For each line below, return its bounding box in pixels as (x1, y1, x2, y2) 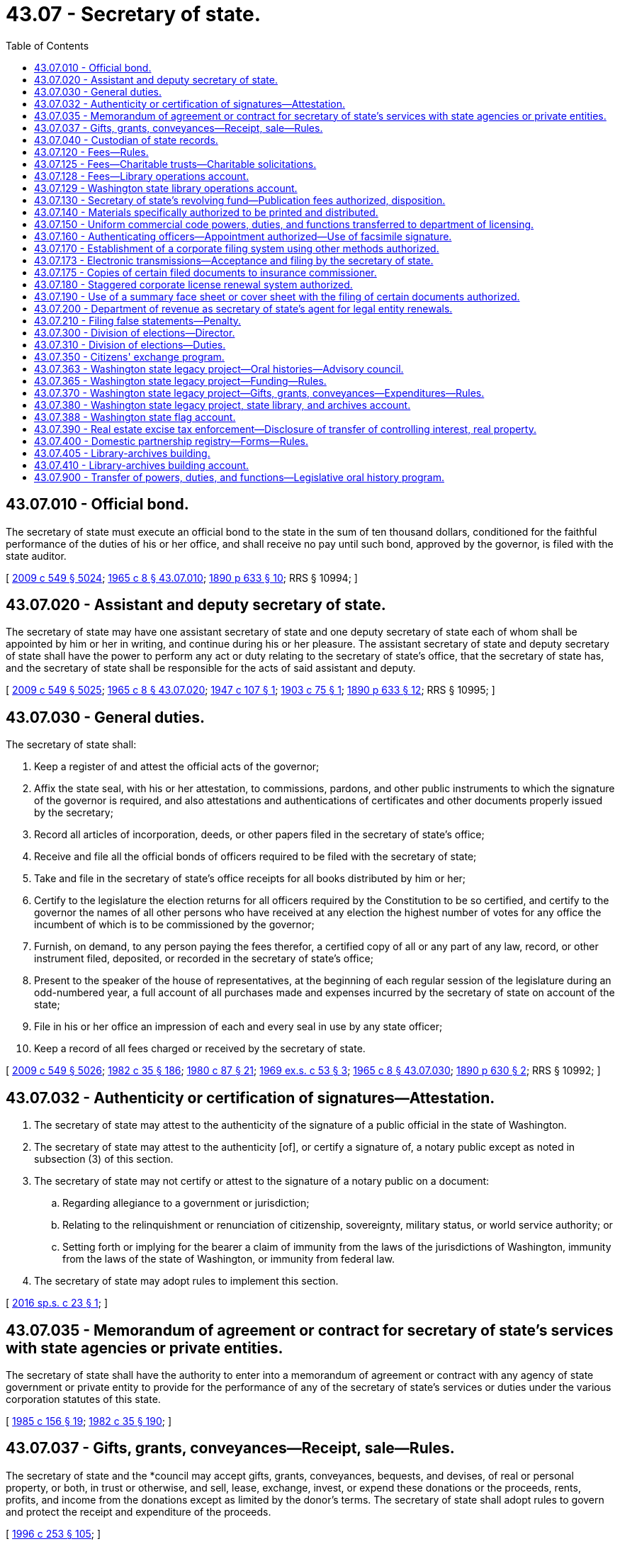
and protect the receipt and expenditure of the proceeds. (6, 1505, 271, 1518)
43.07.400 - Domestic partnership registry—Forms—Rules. (34, 434, 308, 447)
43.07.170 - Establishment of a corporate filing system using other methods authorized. (34, 242, 439, 254)
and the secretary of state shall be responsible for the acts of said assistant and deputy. (6, 662, 416, 675)
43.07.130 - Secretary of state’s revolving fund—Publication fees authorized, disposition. (34, 193, 446, 206)
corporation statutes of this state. (6, 1392, 161, 1405)
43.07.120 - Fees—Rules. (34, 145, 149, 158)
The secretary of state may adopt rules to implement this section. (34, 1275, 339, 1287)
